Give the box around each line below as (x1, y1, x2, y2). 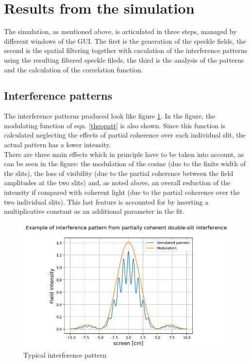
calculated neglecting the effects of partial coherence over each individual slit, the (4, 130, 246, 140)
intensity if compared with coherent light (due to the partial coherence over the (4, 187, 240, 197)
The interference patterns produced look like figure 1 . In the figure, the (4, 111, 216, 121)
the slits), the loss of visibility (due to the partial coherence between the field (4, 168, 234, 178)
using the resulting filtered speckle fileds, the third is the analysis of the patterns (4, 54, 244, 65)
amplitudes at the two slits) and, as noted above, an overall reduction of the (4, 177, 231, 188)
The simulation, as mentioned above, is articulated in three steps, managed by (4, 26, 237, 36)
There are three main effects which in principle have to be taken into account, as (4, 149, 244, 159)
